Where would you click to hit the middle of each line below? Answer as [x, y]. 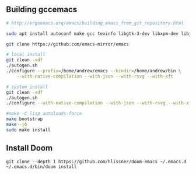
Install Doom [29, 148]
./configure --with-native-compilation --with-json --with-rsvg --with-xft [100, 103]
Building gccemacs [42, 10]
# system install [27, 87]
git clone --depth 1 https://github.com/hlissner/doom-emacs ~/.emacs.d [96, 162]
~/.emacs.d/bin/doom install [41, 167]
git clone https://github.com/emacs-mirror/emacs [68, 44]
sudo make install [28, 130]
